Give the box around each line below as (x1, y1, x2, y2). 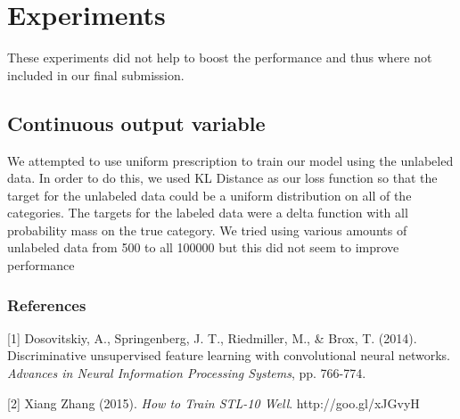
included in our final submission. (7, 65, 185, 84)
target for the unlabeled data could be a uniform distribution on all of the (7, 185, 412, 204)
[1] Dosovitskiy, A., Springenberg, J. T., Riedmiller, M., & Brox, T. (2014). (7, 328, 417, 347)
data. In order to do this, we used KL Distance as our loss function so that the (7, 168, 438, 187)
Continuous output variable (7, 109, 266, 136)
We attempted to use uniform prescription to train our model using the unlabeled (7, 151, 454, 169)
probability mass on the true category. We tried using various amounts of (7, 220, 407, 239)
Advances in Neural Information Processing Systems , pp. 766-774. (7, 364, 366, 382)
